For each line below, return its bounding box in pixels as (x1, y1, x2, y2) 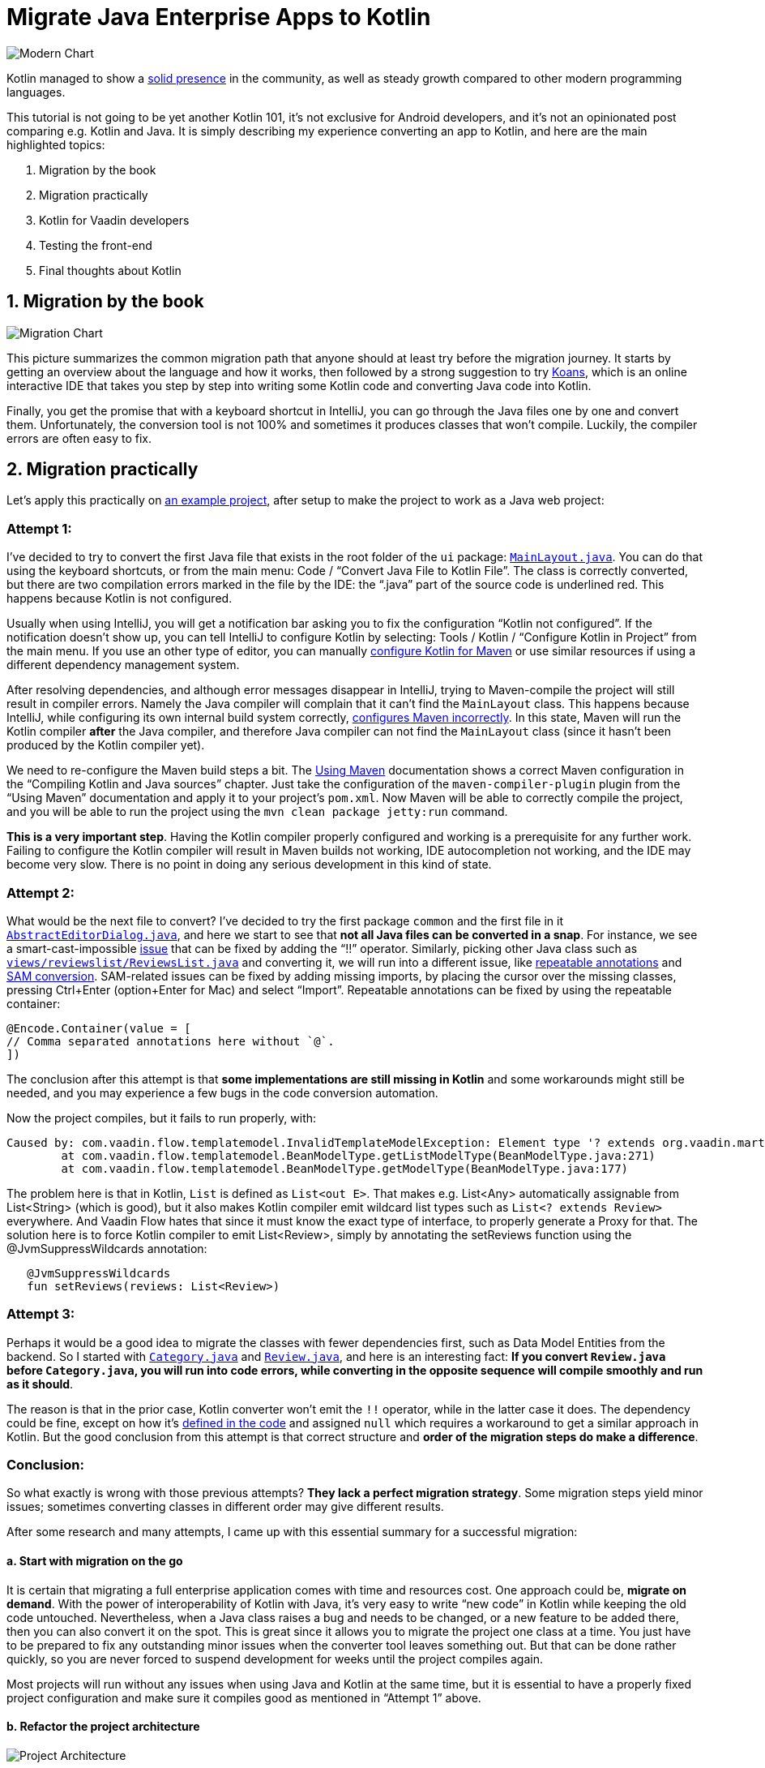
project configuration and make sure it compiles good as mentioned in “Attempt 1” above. (6, 1690, 481, 1705)
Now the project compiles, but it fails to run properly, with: (6, 1110, 317, 1125)
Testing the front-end (39, 238, 152, 252)
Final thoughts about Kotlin (39, 263, 182, 277)
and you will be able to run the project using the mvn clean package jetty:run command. (6, 805, 508, 819)
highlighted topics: (6, 137, 105, 152)
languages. (6, 84, 66, 99)
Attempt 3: (6, 1306, 75, 1323)
